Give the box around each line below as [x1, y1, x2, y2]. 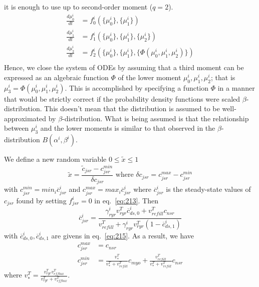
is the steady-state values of [166, 184, 251, 194]
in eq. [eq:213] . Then [94, 195, 158, 205]
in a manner [217, 82, 255, 93]
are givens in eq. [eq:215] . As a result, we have [51, 230, 194, 240]
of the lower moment [118, 72, 181, 82]
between [4, 123, 29, 133]
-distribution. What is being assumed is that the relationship [62, 113, 249, 123]
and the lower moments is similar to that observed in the [40, 123, 215, 133]
